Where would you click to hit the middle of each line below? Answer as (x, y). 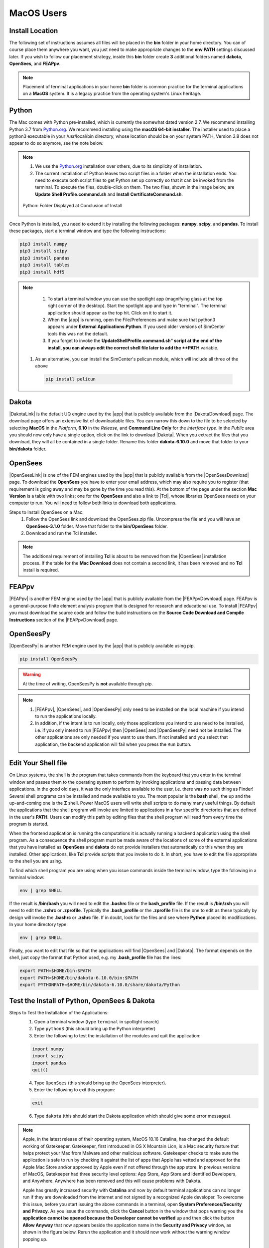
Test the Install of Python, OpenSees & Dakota (82, 1001)
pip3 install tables (45, 265)
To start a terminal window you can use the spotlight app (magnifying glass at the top (135, 299)
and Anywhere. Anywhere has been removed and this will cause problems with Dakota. (112, 1181)
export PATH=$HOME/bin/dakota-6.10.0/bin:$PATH (79, 978)
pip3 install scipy (43, 251)
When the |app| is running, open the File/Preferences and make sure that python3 (132, 320)
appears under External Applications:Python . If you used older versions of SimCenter (136, 326)
